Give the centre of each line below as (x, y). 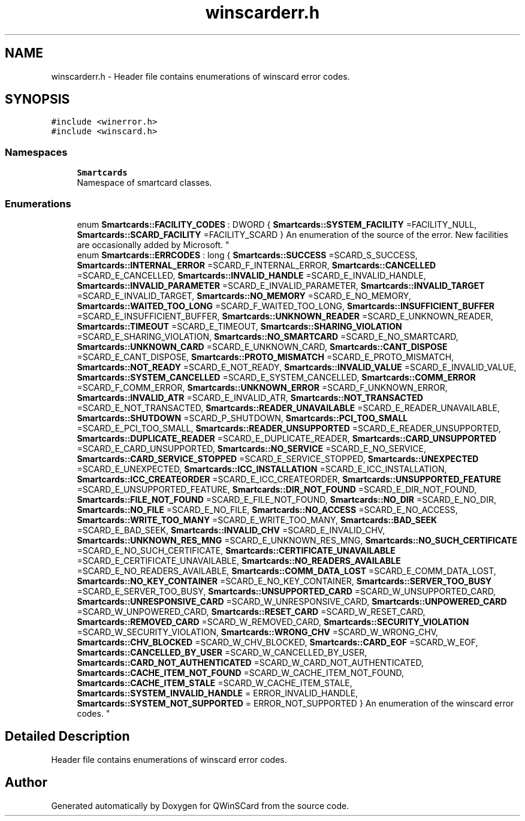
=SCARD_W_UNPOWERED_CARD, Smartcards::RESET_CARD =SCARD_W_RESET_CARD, (251, 611)
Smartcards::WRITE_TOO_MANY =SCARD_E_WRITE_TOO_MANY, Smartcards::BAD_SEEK (257, 520)
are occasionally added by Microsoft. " (153, 245)
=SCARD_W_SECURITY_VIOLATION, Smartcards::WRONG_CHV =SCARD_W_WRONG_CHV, (258, 632)
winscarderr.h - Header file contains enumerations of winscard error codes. (200, 76)
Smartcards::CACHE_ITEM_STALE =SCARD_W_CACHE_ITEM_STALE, (215, 683)
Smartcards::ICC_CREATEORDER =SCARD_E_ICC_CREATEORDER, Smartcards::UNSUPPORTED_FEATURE (289, 479)
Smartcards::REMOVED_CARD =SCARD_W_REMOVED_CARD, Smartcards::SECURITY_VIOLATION (273, 621)
